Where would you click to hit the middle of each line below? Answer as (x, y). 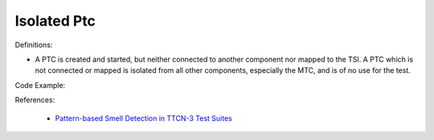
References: (35, 100)
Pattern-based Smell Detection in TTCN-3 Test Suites (143, 118)
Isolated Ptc (55, 21)
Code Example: (40, 85)
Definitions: (34, 45)
